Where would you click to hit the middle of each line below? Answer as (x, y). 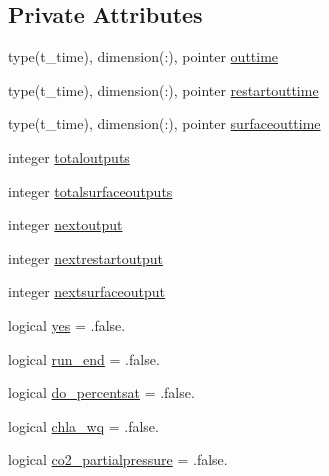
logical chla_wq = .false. (83, 425)
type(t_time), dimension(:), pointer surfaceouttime (164, 123)
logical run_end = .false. (84, 358)
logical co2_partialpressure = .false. (118, 459)
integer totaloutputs (69, 156)
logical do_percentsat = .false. (101, 392)
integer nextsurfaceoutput (86, 291)
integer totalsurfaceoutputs (90, 190)
